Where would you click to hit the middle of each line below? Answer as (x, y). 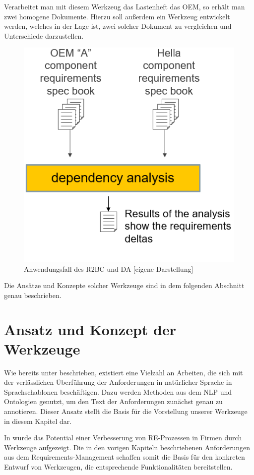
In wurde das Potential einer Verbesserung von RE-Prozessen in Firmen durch (123, 438)
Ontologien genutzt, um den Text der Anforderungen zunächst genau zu (113, 401)
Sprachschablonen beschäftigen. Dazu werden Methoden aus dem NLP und (118, 391)
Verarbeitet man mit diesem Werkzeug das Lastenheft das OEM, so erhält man (125, 6)
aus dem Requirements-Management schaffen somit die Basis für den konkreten (125, 457)
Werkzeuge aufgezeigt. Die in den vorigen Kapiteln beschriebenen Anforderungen (127, 447)
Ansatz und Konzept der (90, 329)
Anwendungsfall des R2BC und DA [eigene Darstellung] (109, 268)
